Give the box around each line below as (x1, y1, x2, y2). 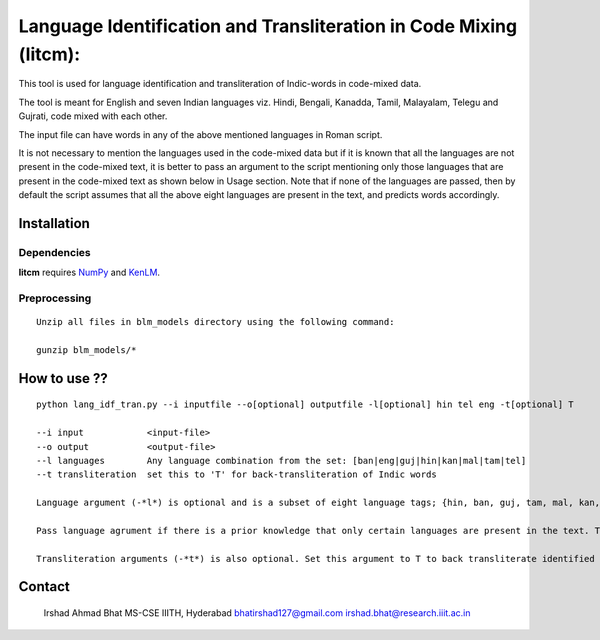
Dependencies (18, 245, 92, 259)
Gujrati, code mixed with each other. (18, 110, 168, 122)
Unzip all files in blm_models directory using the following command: (36, 316, 395, 328)
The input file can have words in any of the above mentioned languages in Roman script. (18, 128, 383, 140)
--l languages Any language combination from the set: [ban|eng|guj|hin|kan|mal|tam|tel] (36, 455, 527, 466)
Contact (18, 578, 70, 595)
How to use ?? (18, 370, 109, 387)
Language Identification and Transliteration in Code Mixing (18, 15, 518, 37)
